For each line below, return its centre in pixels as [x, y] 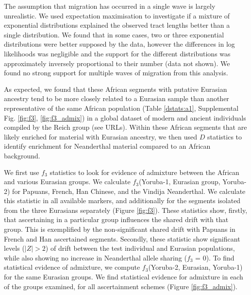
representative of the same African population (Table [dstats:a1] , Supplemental [121, 108]
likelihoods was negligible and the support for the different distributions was [117, 53]
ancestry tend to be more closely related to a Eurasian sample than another [117, 98]
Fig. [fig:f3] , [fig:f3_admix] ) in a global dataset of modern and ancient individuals [125, 117]
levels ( [14, 248]
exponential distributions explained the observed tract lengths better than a [117, 25]
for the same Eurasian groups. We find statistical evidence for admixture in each [124, 277]
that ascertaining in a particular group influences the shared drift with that [116, 219]
